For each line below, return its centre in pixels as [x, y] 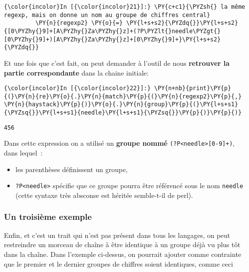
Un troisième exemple [48, 217]
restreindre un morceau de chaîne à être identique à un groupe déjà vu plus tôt [122, 244]
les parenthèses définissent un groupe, [72, 169]
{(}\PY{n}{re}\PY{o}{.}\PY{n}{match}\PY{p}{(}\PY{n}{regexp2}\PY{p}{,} [123, 96]
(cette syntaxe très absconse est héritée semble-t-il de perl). [104, 195]
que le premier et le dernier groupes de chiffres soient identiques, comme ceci [119, 263]
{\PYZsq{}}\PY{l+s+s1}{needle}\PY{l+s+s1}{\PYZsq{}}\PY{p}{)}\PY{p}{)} [123, 113]
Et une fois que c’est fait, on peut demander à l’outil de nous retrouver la [117, 63]
